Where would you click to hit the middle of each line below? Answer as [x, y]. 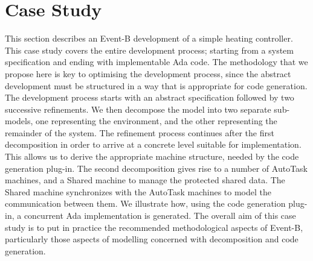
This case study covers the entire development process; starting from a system [149, 50]
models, [19, 121]
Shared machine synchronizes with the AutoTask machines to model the [138, 191]
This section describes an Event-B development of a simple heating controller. [149, 38]
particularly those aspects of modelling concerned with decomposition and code [152, 239]
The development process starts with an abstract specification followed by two [150, 97]
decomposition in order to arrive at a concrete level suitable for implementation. [153, 144]
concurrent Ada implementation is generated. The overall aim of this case [160, 215]
